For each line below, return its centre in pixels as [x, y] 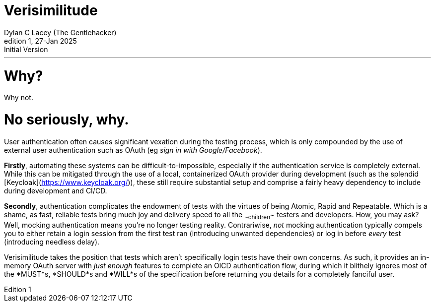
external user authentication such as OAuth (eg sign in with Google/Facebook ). [133, 150]
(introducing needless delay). [52, 242]
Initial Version [26, 49]
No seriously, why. [67, 120]
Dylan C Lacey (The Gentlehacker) [60, 32]
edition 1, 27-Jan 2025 [40, 41]
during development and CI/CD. [56, 190]
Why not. [19, 98]
